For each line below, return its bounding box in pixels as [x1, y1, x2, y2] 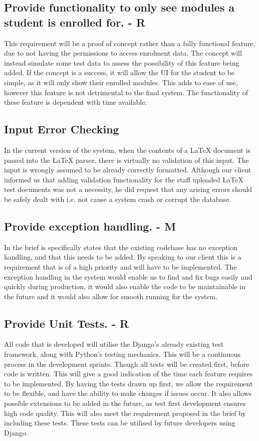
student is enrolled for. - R [4, 14, 146, 30]
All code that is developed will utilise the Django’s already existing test [4, 339, 224, 349]
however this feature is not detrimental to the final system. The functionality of [4, 87, 248, 97]
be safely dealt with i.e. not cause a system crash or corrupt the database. [4, 193, 231, 204]
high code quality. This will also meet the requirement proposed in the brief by [4, 407, 246, 418]
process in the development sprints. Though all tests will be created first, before [4, 358, 249, 369]
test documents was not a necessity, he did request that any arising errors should [4, 184, 252, 194]
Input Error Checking [4, 121, 119, 137]
